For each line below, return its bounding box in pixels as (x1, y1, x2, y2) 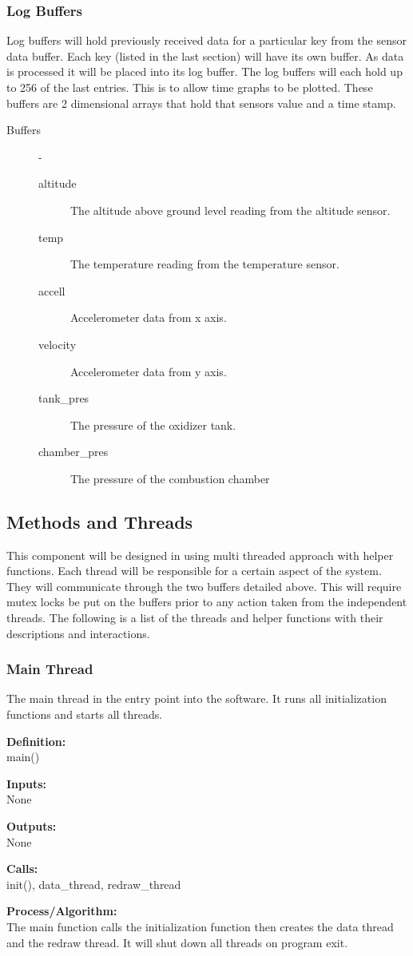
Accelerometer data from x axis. (70, 309, 227, 326)
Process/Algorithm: (6, 902, 117, 919)
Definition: (6, 732, 66, 749)
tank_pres (38, 390, 89, 407)
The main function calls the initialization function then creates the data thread (6, 918, 394, 935)
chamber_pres (38, 443, 109, 460)
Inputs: (6, 775, 47, 791)
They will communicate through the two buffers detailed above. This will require (6, 577, 402, 594)
